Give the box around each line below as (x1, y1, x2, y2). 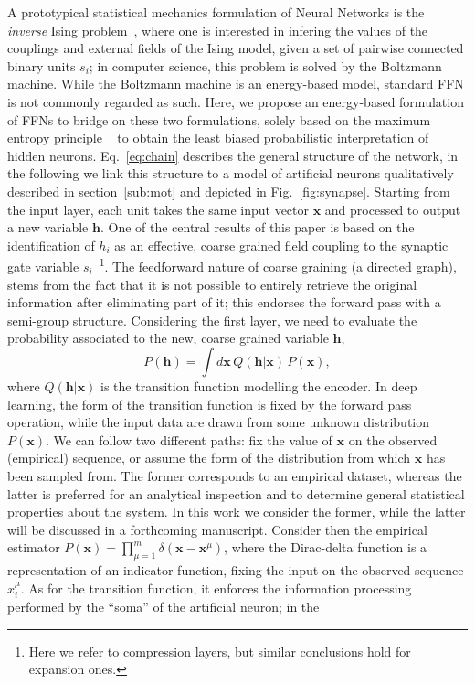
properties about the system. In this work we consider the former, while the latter (7, 502, 466, 521)
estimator (7, 538, 60, 557)
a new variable (7, 218, 89, 237)
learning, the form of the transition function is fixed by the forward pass (7, 394, 412, 413)
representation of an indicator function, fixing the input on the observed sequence (7, 561, 464, 580)
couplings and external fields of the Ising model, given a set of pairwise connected (7, 38, 464, 58)
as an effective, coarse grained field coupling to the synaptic (114, 235, 449, 254)
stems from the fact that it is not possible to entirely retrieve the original (7, 274, 417, 294)
